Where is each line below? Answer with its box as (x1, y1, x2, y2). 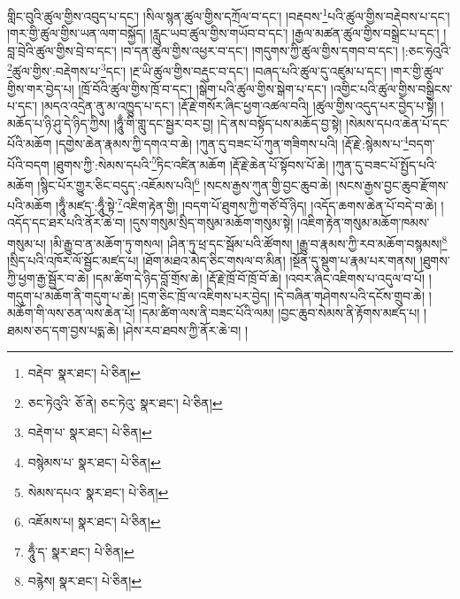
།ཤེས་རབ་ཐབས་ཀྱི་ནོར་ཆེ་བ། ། (122, 320, 249, 339)
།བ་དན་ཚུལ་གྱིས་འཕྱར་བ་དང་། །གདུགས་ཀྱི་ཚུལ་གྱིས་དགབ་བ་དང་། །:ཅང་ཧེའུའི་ (120, 41, 451, 59)
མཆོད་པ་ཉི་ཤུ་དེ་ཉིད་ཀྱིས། (7, 113, 110, 132)
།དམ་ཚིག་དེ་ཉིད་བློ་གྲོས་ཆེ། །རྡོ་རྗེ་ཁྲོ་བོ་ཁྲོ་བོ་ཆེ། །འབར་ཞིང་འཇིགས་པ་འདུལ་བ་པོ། (93, 268, 425, 287)
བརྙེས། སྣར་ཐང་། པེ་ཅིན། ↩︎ (27, 572, 142, 590)
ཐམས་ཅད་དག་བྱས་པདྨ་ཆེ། (7, 320, 119, 339)
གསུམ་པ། (7, 234, 47, 252)
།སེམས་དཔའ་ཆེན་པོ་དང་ (346, 113, 449, 132)
